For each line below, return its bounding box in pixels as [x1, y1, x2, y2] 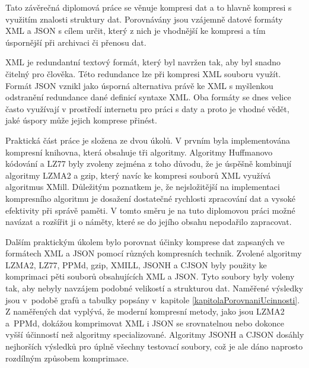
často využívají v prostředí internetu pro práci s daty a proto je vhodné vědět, [5, 102, 289, 115]
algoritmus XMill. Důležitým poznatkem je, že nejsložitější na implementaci [5, 180, 280, 193]
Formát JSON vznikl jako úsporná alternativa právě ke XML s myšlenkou [5, 79, 273, 91]
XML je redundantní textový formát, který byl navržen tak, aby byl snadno [5, 56, 281, 68]
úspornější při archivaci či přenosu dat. [5, 36, 146, 48]
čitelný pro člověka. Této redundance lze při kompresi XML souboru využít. [5, 67, 281, 80]
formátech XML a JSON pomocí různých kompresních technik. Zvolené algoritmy [5, 247, 302, 259]
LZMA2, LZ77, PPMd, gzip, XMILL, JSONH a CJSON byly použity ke [5, 258, 267, 271]
